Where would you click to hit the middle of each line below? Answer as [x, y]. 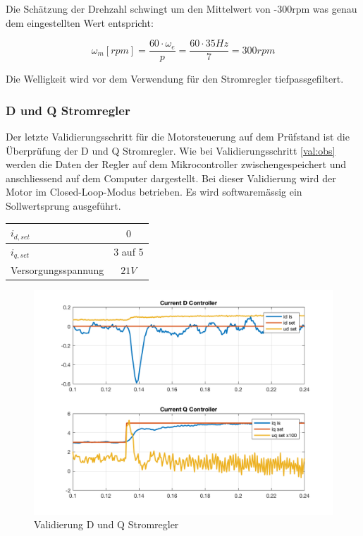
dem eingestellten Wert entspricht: [80, 22]
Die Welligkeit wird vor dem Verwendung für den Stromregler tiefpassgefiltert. [175, 79]
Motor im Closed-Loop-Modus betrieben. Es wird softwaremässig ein [154, 192]
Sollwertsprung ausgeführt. [63, 206]
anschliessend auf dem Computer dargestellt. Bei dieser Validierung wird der [171, 178]
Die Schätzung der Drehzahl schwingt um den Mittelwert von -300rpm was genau [181, 8]
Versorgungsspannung [57, 269]
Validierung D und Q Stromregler [106, 524]
